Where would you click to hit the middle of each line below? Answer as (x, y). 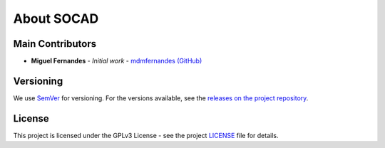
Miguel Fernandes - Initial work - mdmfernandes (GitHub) (117, 61)
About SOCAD (56, 18)
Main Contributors (55, 44)
